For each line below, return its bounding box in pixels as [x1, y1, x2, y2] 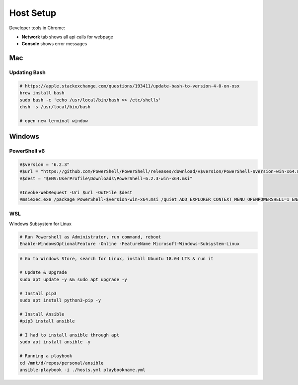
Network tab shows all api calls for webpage [21, 34, 114, 40]
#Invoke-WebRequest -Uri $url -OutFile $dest [19, 189, 133, 195]
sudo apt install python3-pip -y [19, 297, 101, 303]
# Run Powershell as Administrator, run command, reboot [19, 234, 161, 239]
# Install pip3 [19, 291, 57, 296]
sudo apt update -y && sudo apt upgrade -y [19, 276, 128, 282]
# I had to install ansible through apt [19, 332, 119, 338]
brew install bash [19, 90, 65, 96]
